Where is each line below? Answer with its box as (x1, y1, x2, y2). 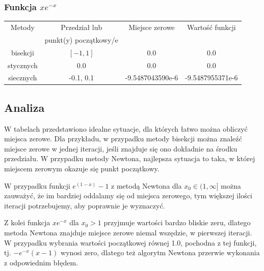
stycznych (8, 59, 38, 70)
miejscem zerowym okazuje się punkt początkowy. (4, 163, 160, 174)
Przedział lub (61, 21, 102, 32)
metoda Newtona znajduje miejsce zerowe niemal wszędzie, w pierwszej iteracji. (4, 227, 252, 237)
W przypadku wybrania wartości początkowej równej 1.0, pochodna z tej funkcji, (4, 237, 257, 248)
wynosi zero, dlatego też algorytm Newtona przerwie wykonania (61, 247, 260, 258)
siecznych (8, 72, 37, 83)
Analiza (4, 99, 45, 115)
